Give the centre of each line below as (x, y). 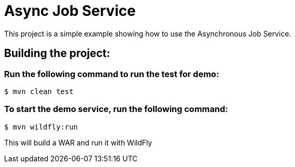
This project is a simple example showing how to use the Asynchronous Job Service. (148, 33)
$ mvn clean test (39, 91)
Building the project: (57, 53)
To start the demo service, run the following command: (116, 109)
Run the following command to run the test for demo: (112, 74)
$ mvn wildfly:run (41, 127)
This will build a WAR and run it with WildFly (78, 142)
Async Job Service (70, 11)
